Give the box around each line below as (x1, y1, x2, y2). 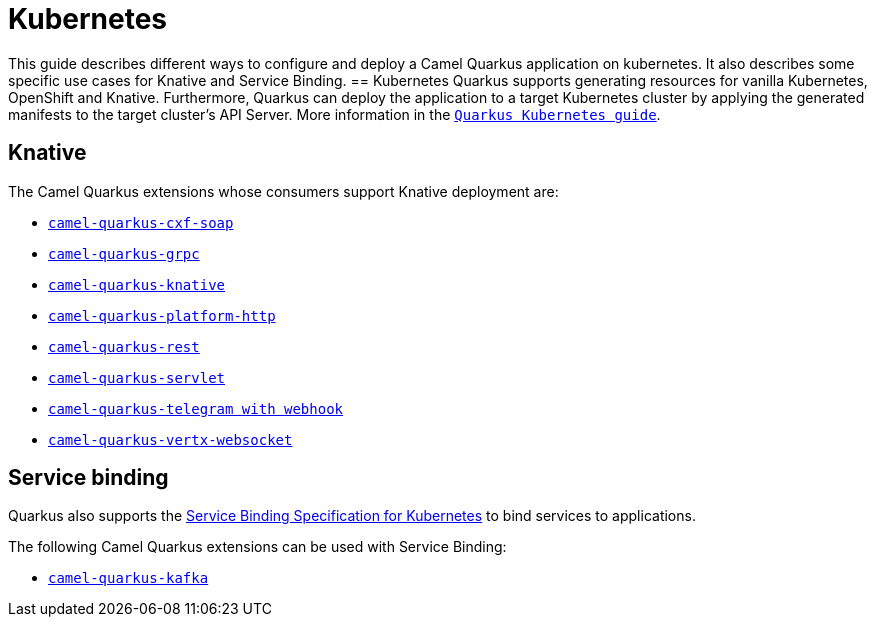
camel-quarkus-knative (48, 276, 226, 293)
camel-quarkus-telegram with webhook (48, 400, 344, 417)
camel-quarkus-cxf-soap (48, 214, 234, 231)
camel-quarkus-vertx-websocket (48, 431, 293, 448)
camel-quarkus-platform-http (48, 307, 276, 324)
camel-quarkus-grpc (48, 245, 200, 262)
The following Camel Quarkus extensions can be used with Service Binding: (8, 538, 507, 556)
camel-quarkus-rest (48, 338, 200, 355)
